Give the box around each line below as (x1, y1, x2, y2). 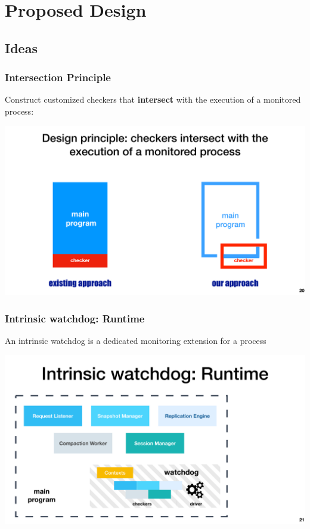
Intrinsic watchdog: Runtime (5, 310, 145, 325)
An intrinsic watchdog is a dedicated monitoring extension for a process (5, 334, 266, 346)
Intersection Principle (5, 70, 111, 85)
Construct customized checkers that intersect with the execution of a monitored (5, 93, 301, 106)
